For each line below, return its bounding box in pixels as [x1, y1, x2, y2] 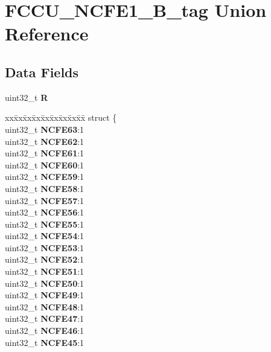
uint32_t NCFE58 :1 [5, 182, 84, 194]
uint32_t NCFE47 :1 [5, 312, 84, 325]
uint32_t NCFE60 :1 [5, 158, 84, 171]
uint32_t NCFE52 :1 [5, 253, 84, 266]
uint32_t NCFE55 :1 [5, 217, 84, 230]
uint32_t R [5, 91, 48, 103]
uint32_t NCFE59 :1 [5, 170, 84, 183]
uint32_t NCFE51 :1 [5, 265, 84, 278]
